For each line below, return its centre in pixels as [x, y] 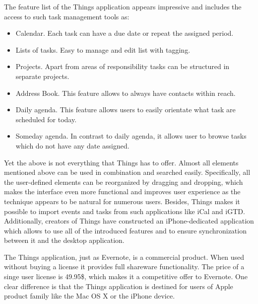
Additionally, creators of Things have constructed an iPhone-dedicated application [129, 221]
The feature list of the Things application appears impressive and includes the [123, 6]
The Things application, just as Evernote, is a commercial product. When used [124, 257]
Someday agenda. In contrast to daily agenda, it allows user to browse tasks [131, 136]
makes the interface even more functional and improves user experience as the [122, 191]
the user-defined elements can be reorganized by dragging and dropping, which [124, 182]
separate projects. [42, 76]
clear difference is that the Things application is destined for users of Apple [119, 286]
